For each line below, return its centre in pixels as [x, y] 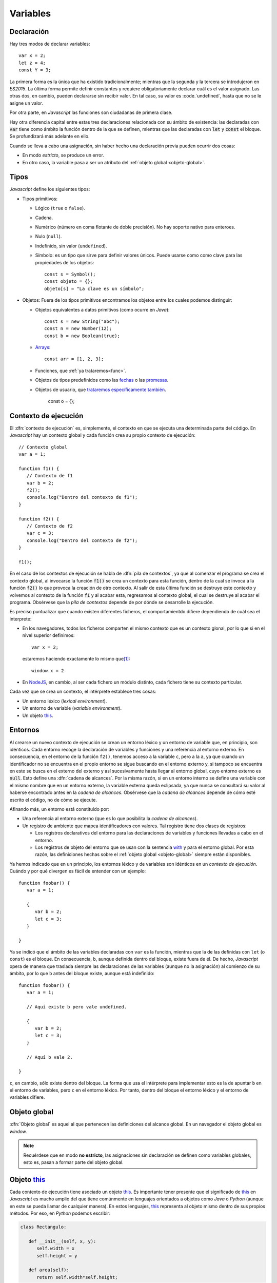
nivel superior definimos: [48, 635]
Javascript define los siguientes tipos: [50, 189]
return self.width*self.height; [77, 1277]
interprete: [21, 619]
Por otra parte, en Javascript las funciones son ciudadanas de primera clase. [91, 112]
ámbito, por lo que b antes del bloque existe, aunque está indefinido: [82, 974]
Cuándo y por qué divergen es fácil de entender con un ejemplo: [78, 871]
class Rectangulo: [43, 1227]
